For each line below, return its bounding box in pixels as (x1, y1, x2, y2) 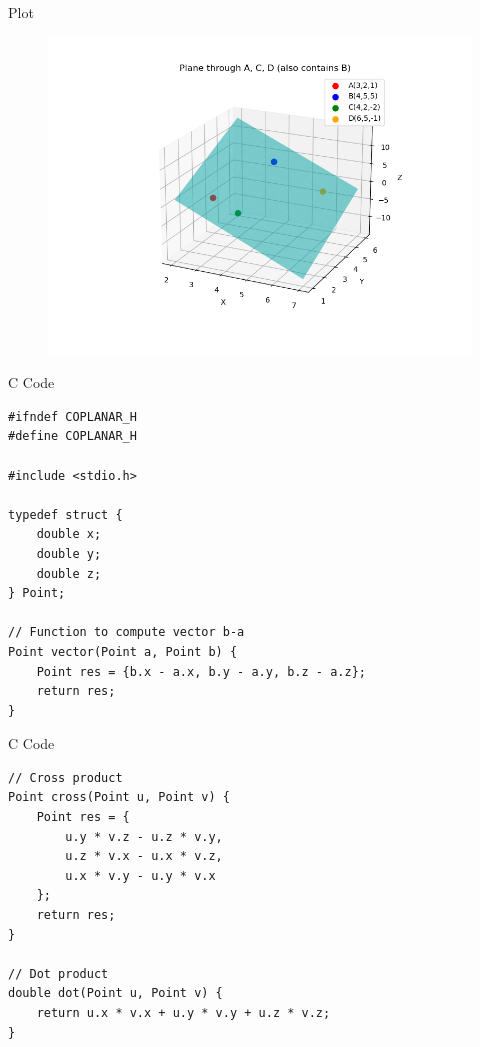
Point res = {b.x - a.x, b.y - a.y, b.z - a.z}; (36, 664, 366, 679)
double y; (36, 546, 102, 561)
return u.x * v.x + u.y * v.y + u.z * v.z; (36, 1006, 331, 1020)
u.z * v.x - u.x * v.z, (65, 849, 223, 864)
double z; (36, 566, 102, 581)
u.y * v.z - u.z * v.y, (65, 829, 223, 844)
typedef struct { (8, 507, 123, 522)
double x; (36, 527, 102, 542)
